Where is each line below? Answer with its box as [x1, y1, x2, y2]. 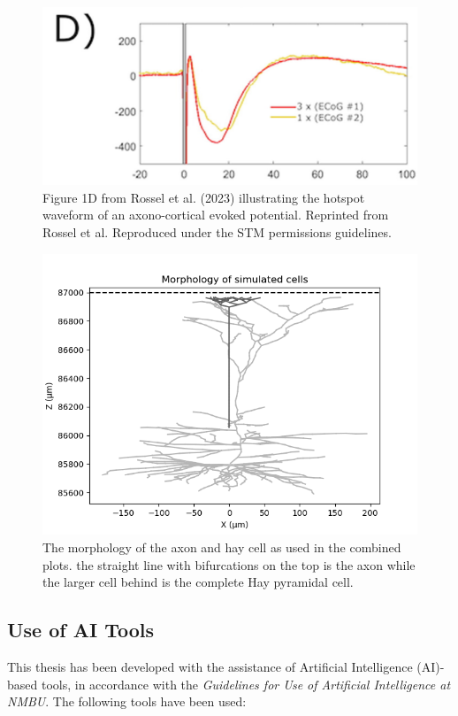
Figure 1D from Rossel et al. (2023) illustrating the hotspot [42, 188, 365, 206]
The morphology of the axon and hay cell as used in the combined [42, 538, 401, 557]
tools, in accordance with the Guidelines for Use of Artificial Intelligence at [41, 674, 451, 693]
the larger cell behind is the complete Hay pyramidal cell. [42, 573, 354, 591]
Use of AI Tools [7, 616, 155, 643]
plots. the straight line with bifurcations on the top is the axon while [42, 555, 416, 574]
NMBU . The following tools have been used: [7, 692, 247, 711]
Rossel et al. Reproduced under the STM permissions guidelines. [42, 223, 392, 242]
